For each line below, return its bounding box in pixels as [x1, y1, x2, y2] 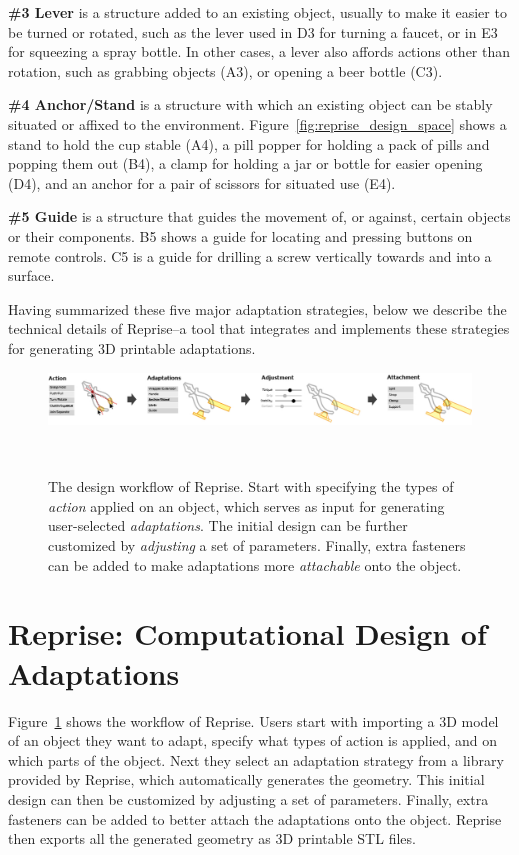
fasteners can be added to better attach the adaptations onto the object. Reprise [8, 808, 502, 829]
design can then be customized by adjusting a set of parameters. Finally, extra [8, 788, 489, 809]
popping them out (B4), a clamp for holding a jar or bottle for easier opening [8, 153, 483, 174]
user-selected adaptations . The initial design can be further [48, 515, 408, 536]
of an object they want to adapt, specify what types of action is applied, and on [8, 730, 498, 751]
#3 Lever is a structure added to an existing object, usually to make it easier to [8, 2, 507, 22]
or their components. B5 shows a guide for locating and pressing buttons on [8, 225, 473, 246]
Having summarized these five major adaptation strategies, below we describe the [8, 298, 507, 319]
